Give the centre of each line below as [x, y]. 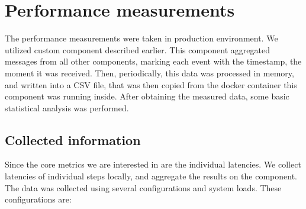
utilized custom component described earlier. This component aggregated [137, 49]
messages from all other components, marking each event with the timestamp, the [153, 61]
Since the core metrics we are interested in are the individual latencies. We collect [153, 164]
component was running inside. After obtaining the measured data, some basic [147, 96]
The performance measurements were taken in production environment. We [141, 38]
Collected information [73, 139]
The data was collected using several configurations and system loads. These [143, 187]
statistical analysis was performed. [67, 107]
